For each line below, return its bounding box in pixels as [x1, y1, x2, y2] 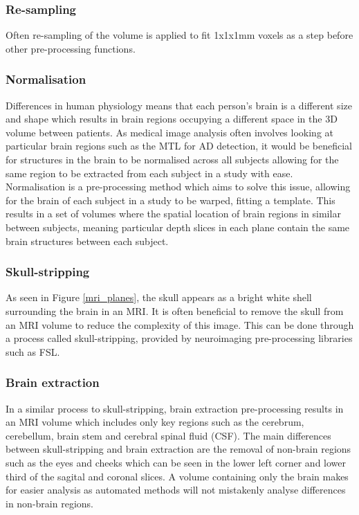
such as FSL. [6, 344, 60, 359]
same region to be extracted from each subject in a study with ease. [6, 165, 293, 180]
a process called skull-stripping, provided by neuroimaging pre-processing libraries [6, 331, 353, 345]
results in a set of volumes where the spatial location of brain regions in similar [6, 206, 341, 221]
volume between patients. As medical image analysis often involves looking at [6, 125, 334, 139]
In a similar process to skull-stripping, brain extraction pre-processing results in [6, 401, 344, 415]
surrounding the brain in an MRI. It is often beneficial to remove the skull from [6, 303, 344, 318]
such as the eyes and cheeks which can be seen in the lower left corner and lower [6, 455, 346, 469]
